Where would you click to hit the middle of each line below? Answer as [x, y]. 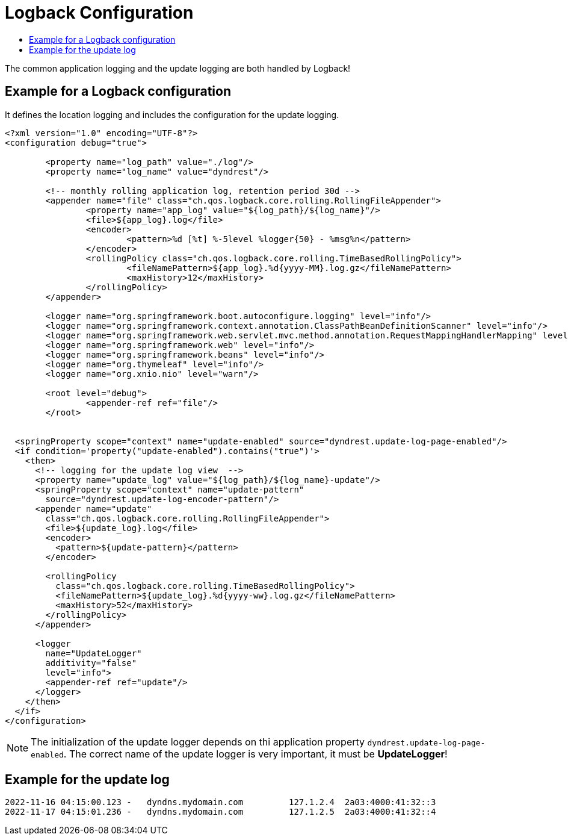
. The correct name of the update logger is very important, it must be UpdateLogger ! [255, 754]
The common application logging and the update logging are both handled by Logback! [178, 68]
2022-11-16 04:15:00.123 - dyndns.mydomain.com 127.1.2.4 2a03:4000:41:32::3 [221, 802]
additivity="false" [91, 663]
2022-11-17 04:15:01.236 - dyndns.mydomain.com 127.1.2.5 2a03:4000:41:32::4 [221, 812]
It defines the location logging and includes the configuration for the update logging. [172, 114]
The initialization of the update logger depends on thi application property [198, 742]
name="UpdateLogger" [94, 653]
